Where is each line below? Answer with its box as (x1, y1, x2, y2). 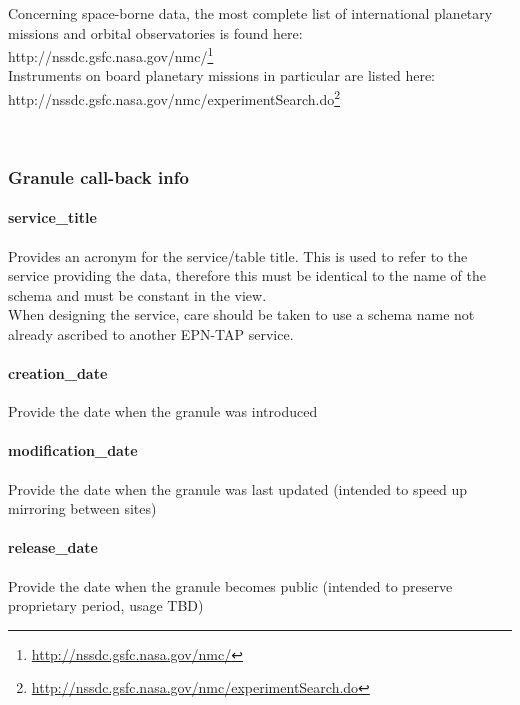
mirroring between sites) (8, 498, 157, 519)
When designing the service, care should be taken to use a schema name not (8, 304, 475, 325)
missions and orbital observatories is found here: (8, 22, 303, 43)
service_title (8, 207, 97, 228)
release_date (8, 537, 98, 558)
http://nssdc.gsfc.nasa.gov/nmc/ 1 (8, 43, 214, 66)
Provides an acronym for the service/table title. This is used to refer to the (8, 245, 468, 266)
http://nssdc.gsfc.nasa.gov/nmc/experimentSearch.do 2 (8, 86, 341, 109)
